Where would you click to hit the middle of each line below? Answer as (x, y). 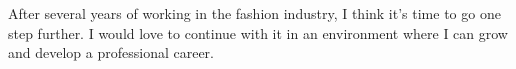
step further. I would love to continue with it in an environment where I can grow (258, 32)
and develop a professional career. (111, 52)
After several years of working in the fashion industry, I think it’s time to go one (254, 13)
